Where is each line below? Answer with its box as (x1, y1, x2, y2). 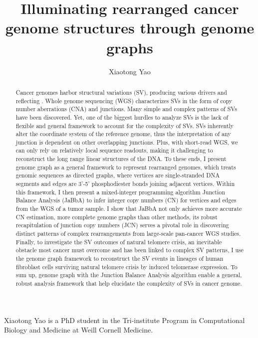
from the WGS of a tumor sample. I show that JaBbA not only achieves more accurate (15, 204, 242, 213)
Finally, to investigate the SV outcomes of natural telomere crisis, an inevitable (15, 237, 222, 246)
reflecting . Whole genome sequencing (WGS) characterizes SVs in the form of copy (15, 96, 233, 105)
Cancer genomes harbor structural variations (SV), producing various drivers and (15, 88, 227, 96)
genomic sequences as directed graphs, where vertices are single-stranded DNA (15, 171, 220, 179)
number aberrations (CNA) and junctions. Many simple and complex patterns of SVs (15, 105, 237, 113)
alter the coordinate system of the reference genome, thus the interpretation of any (15, 130, 231, 138)
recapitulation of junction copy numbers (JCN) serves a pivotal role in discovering (15, 221, 229, 229)
